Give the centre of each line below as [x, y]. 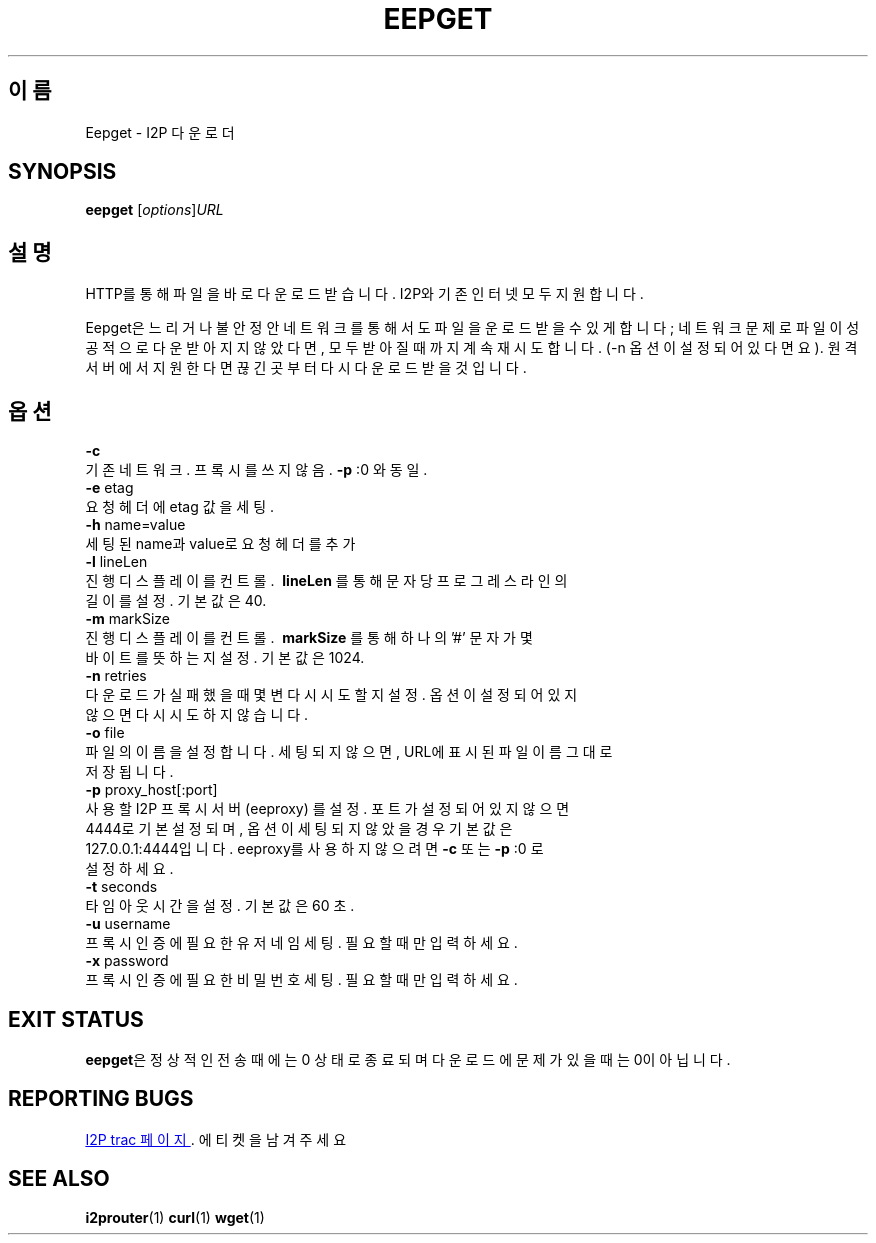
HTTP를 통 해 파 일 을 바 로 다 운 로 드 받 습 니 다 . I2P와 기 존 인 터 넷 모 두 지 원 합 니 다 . [364, 294]
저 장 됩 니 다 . [129, 772]
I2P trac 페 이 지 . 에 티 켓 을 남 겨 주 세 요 [216, 1139]
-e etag [109, 488]
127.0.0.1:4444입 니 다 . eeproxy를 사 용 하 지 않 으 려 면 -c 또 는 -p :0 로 [314, 849]
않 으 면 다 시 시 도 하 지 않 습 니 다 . [197, 715]
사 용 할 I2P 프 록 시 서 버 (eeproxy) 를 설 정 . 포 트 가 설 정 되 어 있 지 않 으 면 [327, 809]
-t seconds [121, 887]
